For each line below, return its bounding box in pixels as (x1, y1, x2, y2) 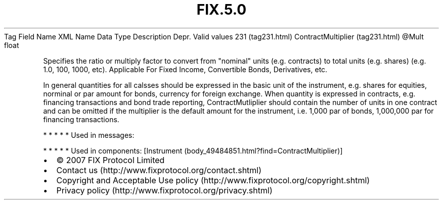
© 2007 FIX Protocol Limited (56, 155, 165, 165)
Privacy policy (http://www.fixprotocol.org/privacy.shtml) (56, 185, 273, 195)
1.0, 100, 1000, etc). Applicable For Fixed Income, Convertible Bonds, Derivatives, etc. (43, 65, 328, 74)
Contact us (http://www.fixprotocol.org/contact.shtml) (56, 165, 262, 175)
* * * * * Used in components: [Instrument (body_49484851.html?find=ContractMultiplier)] (43, 146, 343, 155)
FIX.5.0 (196, 1, 247, 18)
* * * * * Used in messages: (43, 130, 135, 139)
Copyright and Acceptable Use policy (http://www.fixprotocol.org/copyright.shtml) (56, 175, 370, 185)
